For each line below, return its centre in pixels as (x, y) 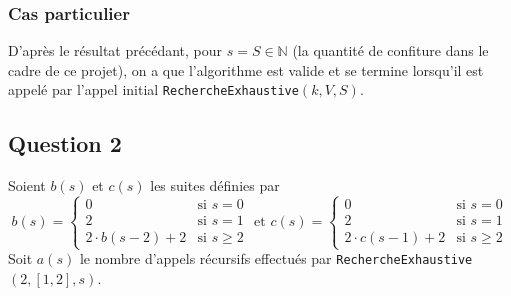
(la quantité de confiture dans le (390, 50)
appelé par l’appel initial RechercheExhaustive (153, 89)
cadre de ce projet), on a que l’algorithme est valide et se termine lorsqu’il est (246, 69)
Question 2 (65, 143)
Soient (27, 185)
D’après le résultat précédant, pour (115, 50)
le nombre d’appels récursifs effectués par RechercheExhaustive (276, 258)
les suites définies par (215, 185)
